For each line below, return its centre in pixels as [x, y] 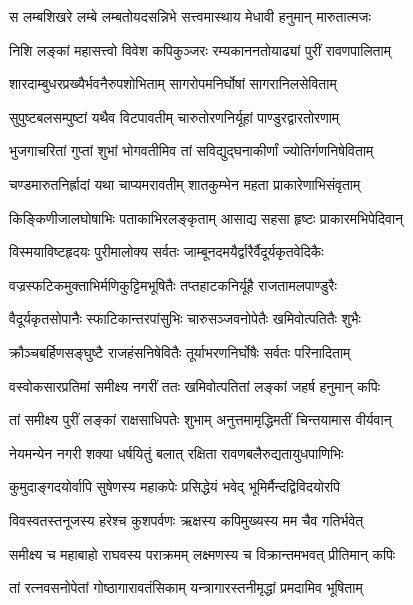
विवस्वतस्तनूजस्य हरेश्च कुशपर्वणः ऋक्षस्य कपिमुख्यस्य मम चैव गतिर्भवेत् [186, 519]
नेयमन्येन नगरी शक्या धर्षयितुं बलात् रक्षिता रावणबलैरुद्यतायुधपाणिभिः [176, 452]
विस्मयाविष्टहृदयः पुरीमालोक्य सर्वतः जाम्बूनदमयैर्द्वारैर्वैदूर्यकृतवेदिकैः [166, 251]
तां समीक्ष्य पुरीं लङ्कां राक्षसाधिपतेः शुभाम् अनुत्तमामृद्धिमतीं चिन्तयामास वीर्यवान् [200, 419]
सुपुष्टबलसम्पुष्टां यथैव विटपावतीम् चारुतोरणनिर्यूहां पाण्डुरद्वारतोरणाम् [174, 116]
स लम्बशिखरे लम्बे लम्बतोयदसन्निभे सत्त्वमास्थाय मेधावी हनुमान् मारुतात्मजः [190, 16]
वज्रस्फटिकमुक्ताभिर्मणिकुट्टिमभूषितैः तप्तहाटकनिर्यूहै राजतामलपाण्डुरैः [173, 284]
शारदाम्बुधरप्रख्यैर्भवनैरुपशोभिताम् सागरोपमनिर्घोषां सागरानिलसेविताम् [173, 83]
